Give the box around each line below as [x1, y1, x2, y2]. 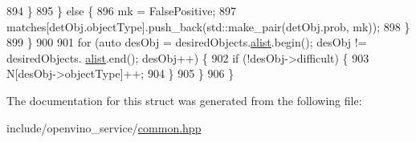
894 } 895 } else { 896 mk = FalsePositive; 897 [6, 2, 237, 18]
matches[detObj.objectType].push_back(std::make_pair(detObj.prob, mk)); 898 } [6, 18, 410, 34]
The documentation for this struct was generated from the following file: [6, 91, 362, 108]
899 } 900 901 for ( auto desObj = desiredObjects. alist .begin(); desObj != [6, 34, 367, 51]
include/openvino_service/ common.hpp [6, 119, 202, 136]
